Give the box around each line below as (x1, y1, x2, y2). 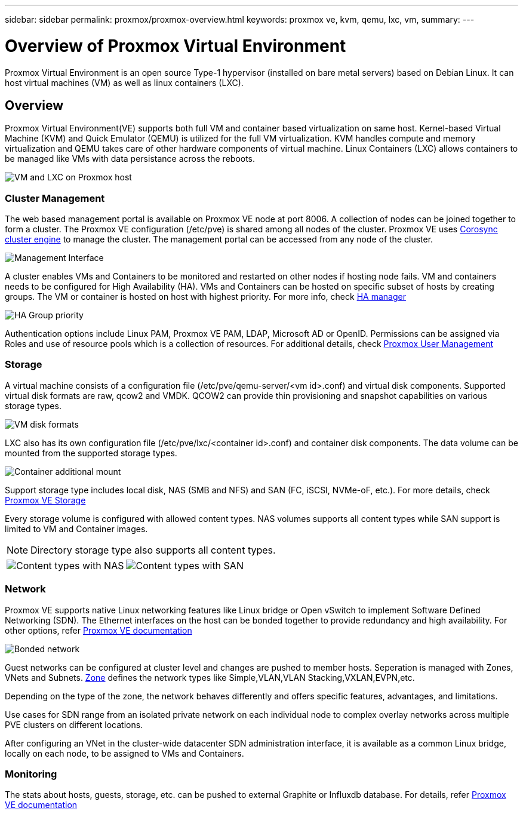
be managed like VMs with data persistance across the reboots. (5, 153, 256, 164)
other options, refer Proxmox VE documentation (5, 625, 192, 635)
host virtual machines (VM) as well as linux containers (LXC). (5, 77, 244, 88)
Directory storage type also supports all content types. (30, 543, 276, 556)
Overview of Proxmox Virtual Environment (5, 35, 346, 56)
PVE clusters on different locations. (5, 719, 143, 730)
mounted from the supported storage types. (5, 447, 177, 458)
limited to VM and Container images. (5, 523, 148, 534)
